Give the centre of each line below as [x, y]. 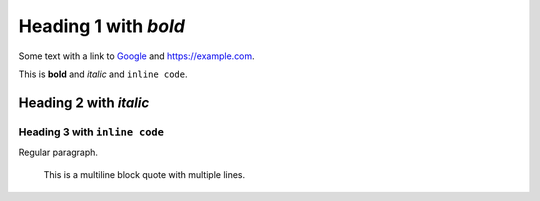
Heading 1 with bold [101, 26]
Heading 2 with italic [84, 102]
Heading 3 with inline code [91, 132]
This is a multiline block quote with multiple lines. [144, 175]
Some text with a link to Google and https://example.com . [136, 56]
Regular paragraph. [58, 152]
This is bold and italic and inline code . [103, 74]
